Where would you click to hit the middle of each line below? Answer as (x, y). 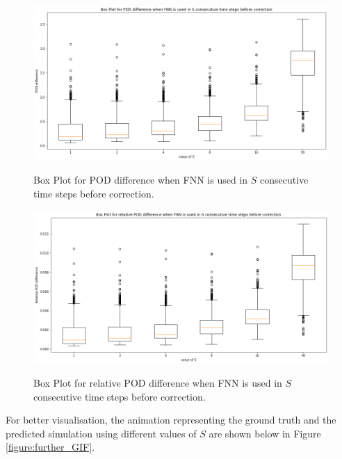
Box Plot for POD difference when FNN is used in (141, 180)
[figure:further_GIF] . (50, 447)
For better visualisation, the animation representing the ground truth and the (171, 420)
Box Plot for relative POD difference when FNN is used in (158, 383)
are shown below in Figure (265, 433)
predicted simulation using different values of (101, 433)
